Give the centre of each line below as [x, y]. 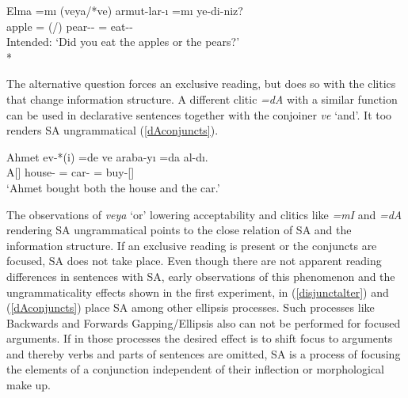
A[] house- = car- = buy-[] [71, 172]
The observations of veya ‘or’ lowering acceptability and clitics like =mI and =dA [204, 214]
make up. [29, 385]
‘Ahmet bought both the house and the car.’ [113, 187]
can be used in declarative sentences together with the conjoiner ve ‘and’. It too [199, 114]
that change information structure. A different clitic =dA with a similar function [202, 99]
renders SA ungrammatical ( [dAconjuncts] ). [112, 130]
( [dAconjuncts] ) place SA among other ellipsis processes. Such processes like [191, 307]
